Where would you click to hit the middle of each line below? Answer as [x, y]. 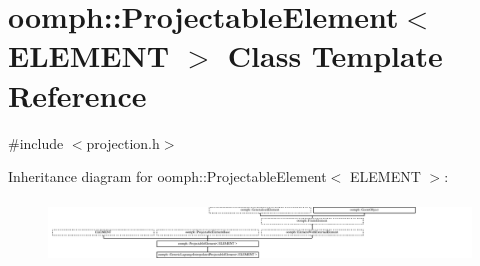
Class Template [335, 55]
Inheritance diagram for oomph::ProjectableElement [167, 176]
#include [36, 142]
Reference [77, 94]
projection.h [123, 142]
